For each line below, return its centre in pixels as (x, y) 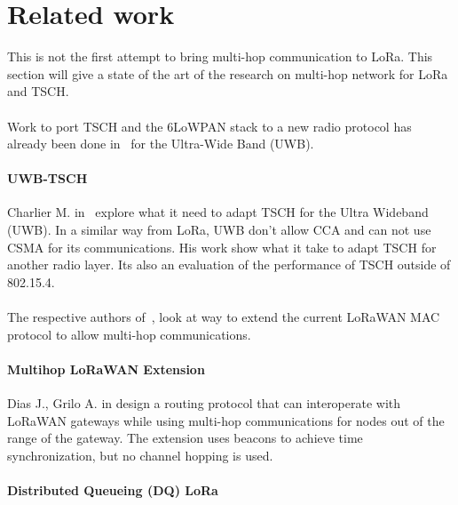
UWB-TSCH (47, 178)
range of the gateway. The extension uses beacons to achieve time (185, 438)
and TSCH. (38, 91)
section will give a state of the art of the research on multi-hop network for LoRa (228, 73)
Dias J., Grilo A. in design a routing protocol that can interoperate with (204, 403)
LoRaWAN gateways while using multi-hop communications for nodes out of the (226, 420)
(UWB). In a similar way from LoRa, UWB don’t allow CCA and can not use (219, 230)
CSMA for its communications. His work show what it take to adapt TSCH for (222, 247)
